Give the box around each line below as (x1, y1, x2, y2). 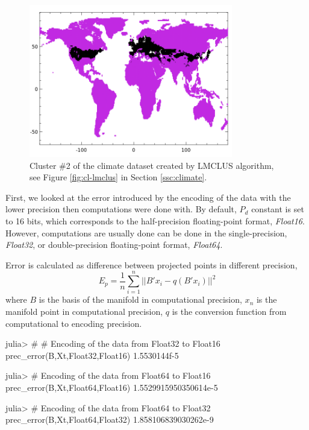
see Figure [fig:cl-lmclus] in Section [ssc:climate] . (30, 171, 207, 183)
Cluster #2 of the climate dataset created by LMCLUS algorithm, (30, 159, 274, 171)
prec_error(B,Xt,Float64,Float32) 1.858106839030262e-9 (5, 413, 214, 426)
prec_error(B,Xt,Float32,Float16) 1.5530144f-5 (5, 349, 179, 361)
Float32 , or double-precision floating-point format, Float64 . (5, 238, 223, 251)
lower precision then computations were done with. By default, (5, 203, 237, 215)
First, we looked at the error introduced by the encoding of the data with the (5, 191, 291, 203)
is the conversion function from (172, 305, 287, 318)
